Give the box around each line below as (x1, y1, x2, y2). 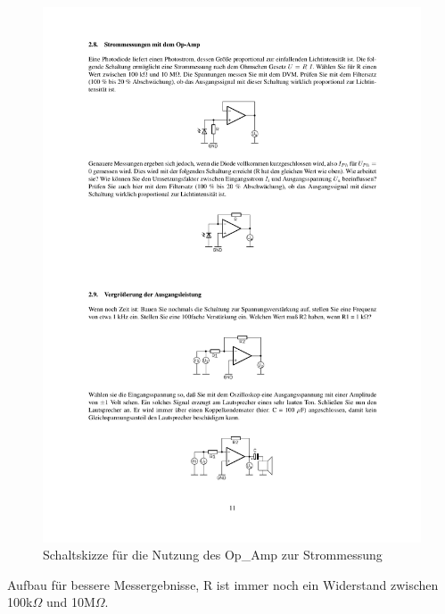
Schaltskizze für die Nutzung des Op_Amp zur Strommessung (43, 545, 383, 564)
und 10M (45, 593, 95, 611)
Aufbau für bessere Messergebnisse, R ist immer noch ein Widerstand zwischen (7, 575, 439, 593)
